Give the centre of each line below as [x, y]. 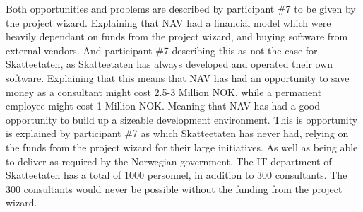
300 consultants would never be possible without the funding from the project [174, 188]
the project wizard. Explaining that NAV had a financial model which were [168, 22]
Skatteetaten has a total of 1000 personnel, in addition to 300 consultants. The [177, 175]
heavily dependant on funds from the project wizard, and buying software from [177, 36]
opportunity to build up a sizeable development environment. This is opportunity [182, 119]
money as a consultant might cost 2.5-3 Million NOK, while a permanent [164, 92]
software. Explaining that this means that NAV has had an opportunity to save [178, 77]
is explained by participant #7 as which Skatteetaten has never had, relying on [177, 133]
